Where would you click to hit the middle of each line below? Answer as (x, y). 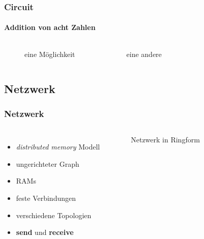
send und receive (45, 232)
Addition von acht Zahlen (50, 27)
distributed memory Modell (58, 147)
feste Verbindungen (46, 198)
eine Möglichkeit (50, 54)
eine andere (144, 54)
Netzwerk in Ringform (165, 140)
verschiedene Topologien (54, 215)
